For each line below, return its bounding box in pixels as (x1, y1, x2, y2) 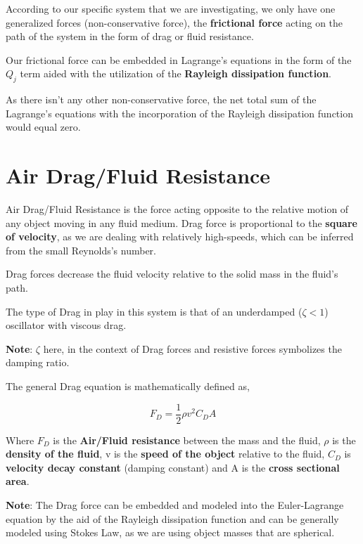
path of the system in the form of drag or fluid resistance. (6, 29, 254, 44)
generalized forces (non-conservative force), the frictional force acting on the (6, 15, 343, 30)
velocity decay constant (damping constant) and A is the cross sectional (6, 460, 340, 474)
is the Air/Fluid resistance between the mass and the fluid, (53, 432, 321, 447)
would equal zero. (6, 119, 81, 134)
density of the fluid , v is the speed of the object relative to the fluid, (6, 446, 325, 461)
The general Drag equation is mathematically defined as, (6, 379, 250, 394)
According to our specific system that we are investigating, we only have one (6, 1, 336, 15)
